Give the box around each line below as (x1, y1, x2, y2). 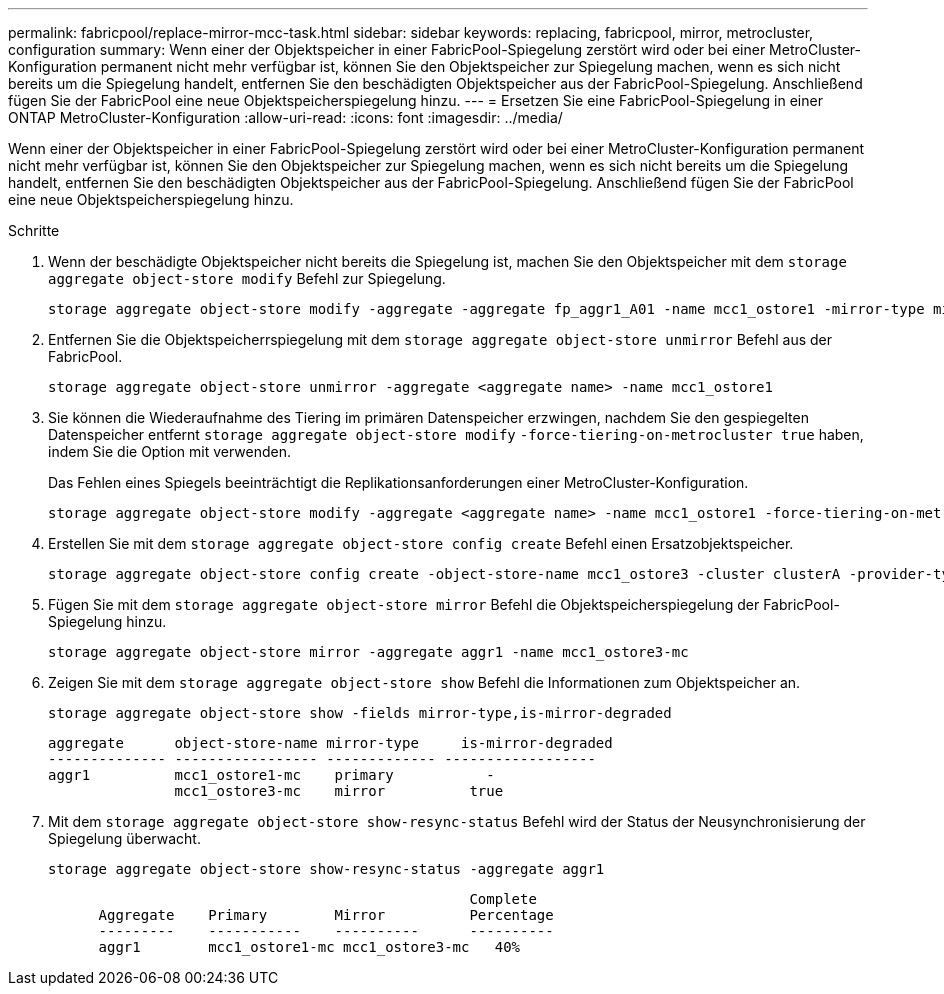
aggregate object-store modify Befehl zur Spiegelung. (48, 270, 446, 287)
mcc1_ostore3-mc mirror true (174, 783, 504, 799)
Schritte (8, 222, 60, 239)
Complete (469, 891, 537, 907)
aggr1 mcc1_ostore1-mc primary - (48, 767, 495, 783)
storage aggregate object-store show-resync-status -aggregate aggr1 (48, 861, 605, 877)
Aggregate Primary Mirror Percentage (98, 907, 554, 923)
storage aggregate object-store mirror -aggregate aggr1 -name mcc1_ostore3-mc (48, 644, 689, 660)
